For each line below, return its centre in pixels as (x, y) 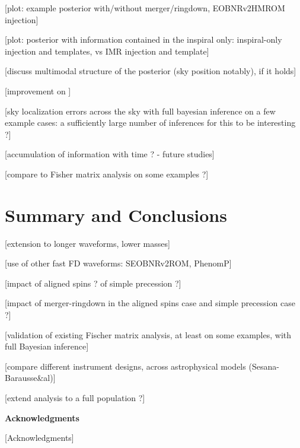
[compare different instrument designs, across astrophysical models (125, 366)
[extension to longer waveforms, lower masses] (87, 243)
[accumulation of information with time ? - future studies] (110, 154)
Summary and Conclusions (116, 215)
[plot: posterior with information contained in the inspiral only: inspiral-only (143, 39)
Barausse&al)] (30, 378)
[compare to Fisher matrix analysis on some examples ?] (107, 174)
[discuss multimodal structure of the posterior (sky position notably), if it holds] (151, 71)
